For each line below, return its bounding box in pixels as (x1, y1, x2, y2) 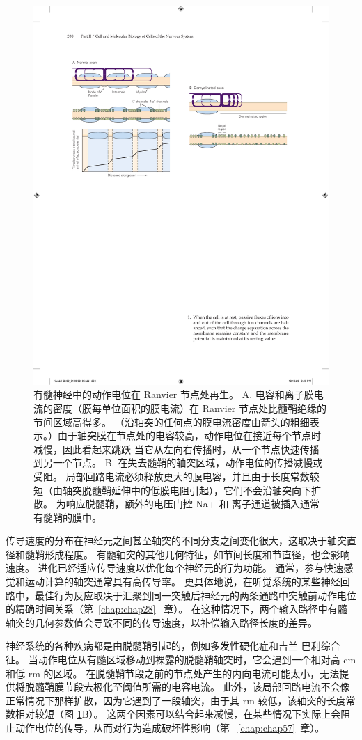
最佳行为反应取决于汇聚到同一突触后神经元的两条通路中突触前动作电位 (34, 588, 356, 602)
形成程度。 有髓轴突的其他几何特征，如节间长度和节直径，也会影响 (44, 546, 350, 561)
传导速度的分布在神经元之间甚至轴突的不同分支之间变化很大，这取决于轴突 (6, 533, 347, 548)
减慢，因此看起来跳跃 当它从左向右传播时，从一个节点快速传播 (33, 441, 320, 456)
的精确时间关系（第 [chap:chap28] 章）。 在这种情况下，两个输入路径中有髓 (6, 601, 347, 616)
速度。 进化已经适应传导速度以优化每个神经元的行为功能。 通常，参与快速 (6, 560, 344, 575)
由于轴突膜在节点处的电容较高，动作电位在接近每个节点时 (57, 428, 321, 443)
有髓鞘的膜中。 (33, 510, 102, 524)
